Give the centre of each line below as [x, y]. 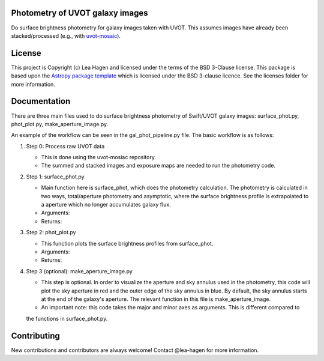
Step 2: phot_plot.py [51, 232]
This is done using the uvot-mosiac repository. [98, 157]
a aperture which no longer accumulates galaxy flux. [106, 205]
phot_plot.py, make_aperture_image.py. [60, 124]
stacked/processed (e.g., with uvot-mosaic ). [66, 35]
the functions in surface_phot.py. [67, 318]
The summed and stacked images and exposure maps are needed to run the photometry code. [158, 166]
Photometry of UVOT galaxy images [79, 13]
